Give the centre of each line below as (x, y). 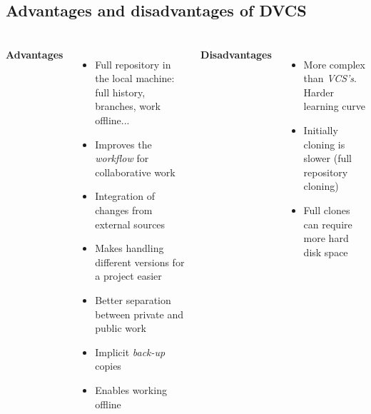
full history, (120, 92)
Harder (319, 92)
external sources (130, 224)
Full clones (327, 210)
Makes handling (129, 248)
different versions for (140, 262)
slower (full (327, 158)
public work (121, 328)
